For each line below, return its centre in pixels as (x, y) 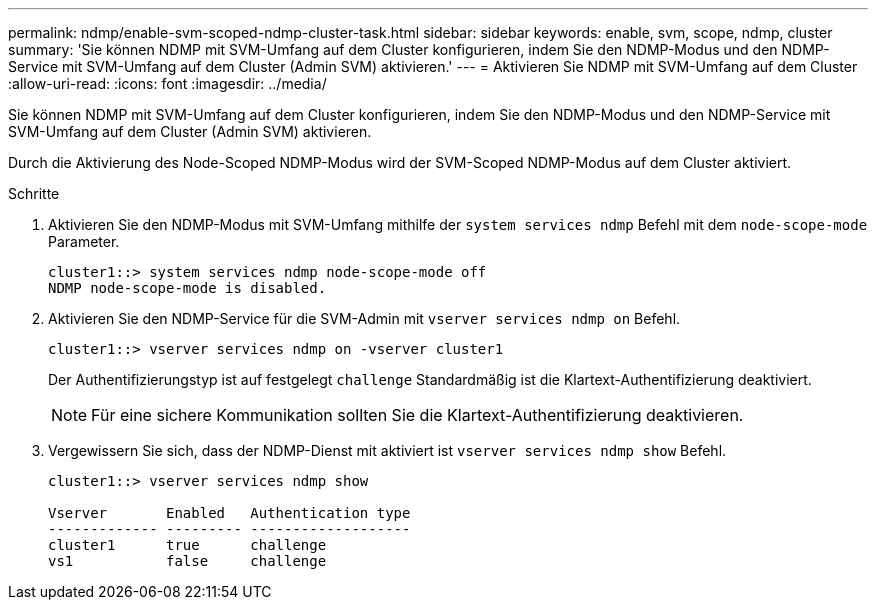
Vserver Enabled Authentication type (229, 513)
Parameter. (84, 241)
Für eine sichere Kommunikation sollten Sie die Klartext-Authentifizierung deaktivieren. (417, 415)
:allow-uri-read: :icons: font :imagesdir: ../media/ (167, 83)
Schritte (34, 193)
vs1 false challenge (187, 561)
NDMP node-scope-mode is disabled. (187, 288)
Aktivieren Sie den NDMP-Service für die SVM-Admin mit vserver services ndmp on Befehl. (364, 318)
